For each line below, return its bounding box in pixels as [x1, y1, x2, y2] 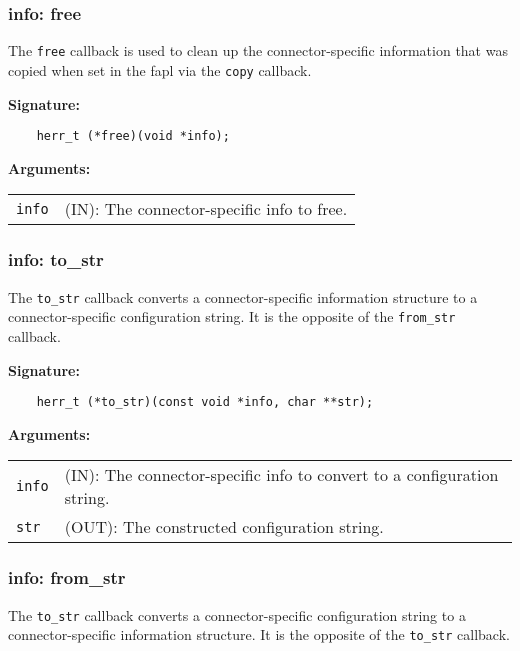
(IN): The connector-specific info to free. [64, 197, 348, 221]
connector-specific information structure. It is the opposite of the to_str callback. [8, 624, 510, 645]
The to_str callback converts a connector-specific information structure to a [8, 286, 478, 307]
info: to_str [8, 247, 104, 272]
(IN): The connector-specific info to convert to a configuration [64, 463, 499, 487]
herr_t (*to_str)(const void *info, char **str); [36, 395, 374, 410]
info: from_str [8, 565, 126, 590]
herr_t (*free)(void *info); [36, 129, 230, 144]
